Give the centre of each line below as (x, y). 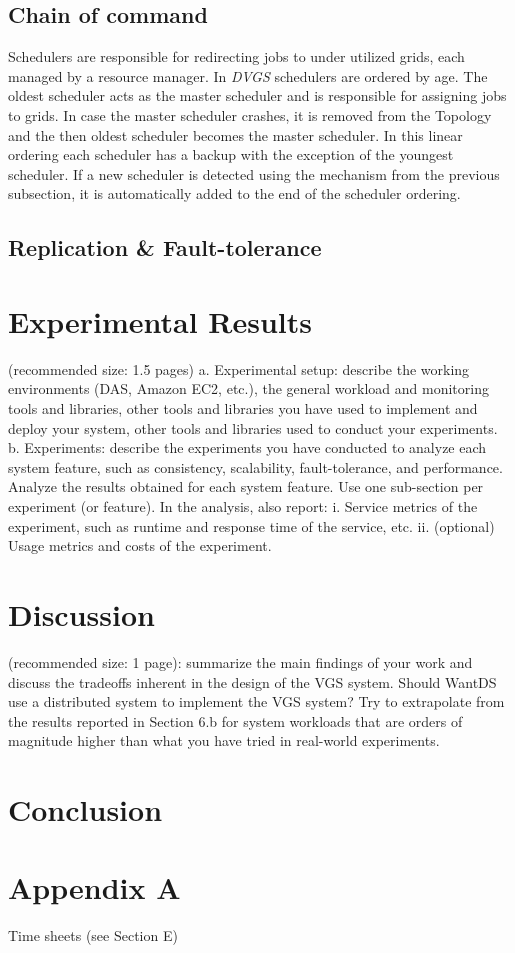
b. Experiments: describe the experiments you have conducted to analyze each (247, 447)
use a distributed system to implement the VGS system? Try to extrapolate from (256, 701)
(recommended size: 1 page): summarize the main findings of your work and (240, 661)
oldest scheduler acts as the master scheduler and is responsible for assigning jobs (257, 95)
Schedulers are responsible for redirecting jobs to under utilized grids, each (236, 56)
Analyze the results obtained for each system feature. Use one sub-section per (246, 486)
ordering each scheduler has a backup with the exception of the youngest (231, 154)
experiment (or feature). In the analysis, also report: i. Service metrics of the (243, 506)
